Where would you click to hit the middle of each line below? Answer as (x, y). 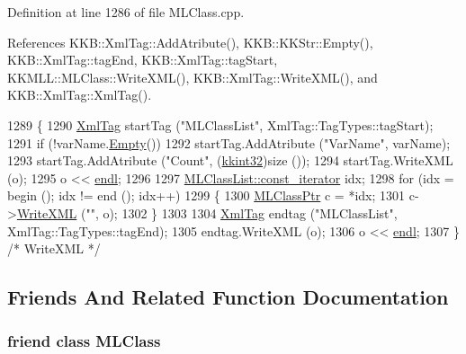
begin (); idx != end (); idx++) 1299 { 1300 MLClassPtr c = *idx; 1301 (206, 195)
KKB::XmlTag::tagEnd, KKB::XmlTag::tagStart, (143, 60)
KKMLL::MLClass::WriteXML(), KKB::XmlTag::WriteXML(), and (193, 77)
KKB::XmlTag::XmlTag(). (80, 95)
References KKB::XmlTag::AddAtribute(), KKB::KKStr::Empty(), (190, 42)
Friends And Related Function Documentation (228, 297)
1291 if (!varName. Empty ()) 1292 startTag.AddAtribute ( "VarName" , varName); (229, 142)
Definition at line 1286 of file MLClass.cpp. (126, 12)
